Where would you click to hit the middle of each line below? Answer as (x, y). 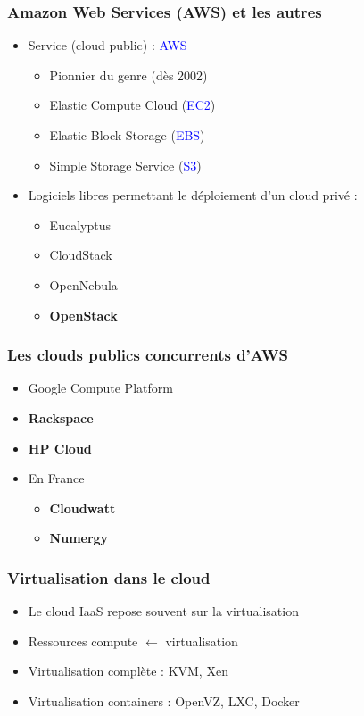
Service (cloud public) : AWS (108, 45)
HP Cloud (60, 448)
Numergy (79, 538)
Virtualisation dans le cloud (109, 577)
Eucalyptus (80, 225)
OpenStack (83, 315)
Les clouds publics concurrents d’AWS (148, 355)
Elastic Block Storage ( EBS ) (127, 135)
